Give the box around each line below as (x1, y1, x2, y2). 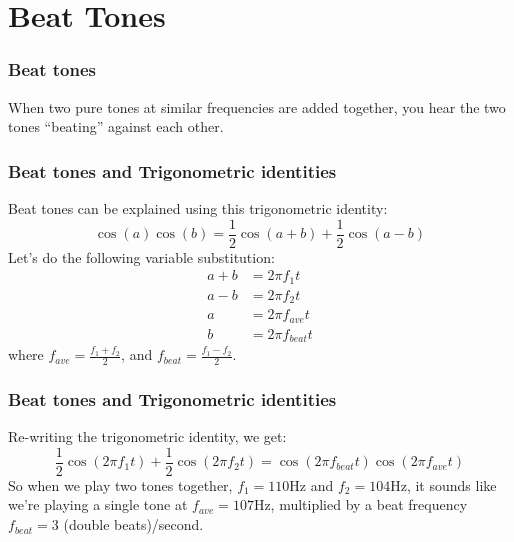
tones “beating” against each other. (8, 116, 224, 137)
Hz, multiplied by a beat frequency (253, 494, 468, 515)
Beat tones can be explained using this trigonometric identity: (8, 198, 388, 218)
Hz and (289, 474, 334, 495)
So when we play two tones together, (8, 474, 233, 495)
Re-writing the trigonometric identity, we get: (8, 426, 287, 447)
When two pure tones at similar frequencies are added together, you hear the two (8, 96, 506, 117)
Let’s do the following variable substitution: (8, 246, 275, 267)
